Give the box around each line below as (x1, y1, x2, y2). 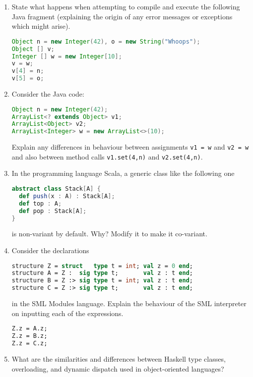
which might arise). (11, 21, 70, 31)
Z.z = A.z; (11, 325, 48, 332)
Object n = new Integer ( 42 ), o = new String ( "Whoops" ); (11, 38, 200, 45)
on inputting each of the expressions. (11, 308, 124, 318)
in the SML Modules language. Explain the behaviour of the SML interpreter (11, 298, 247, 309)
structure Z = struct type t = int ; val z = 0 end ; (11, 262, 193, 269)
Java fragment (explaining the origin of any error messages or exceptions (11, 11, 233, 21)
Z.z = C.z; (11, 340, 48, 347)
